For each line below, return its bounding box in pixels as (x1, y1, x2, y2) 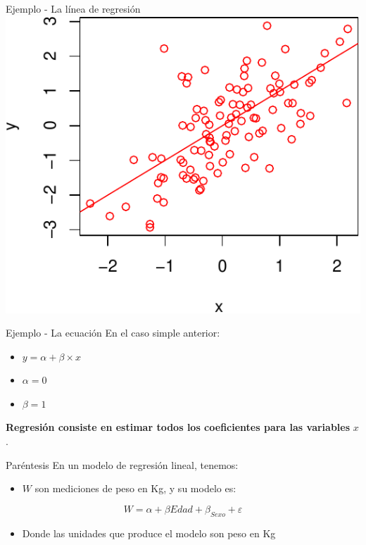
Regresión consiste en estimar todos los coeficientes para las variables (6, 420, 351, 434)
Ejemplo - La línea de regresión (6, 1, 141, 15)
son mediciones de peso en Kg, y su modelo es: (34, 481, 236, 496)
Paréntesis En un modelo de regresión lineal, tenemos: (6, 457, 239, 472)
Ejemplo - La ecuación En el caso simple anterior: (6, 325, 220, 340)
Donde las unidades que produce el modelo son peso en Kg (22, 525, 276, 540)
